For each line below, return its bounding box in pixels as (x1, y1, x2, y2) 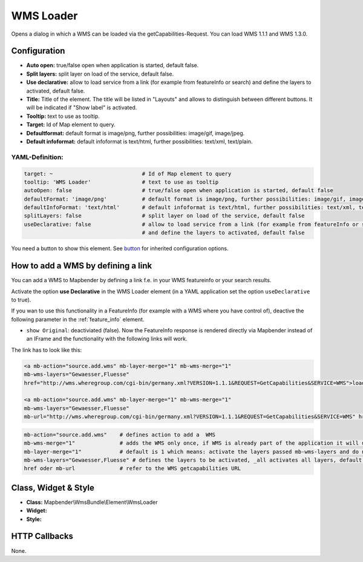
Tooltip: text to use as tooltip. (26, 112, 100, 120)
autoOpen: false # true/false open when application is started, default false (24, 187, 334, 194)
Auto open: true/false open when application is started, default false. (26, 62, 199, 69)
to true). (11, 296, 31, 303)
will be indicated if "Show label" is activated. (26, 104, 137, 111)
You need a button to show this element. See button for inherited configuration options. (11, 245, 229, 252)
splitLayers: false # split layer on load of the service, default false (24, 212, 305, 219)
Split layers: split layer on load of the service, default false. (26, 70, 174, 77)
